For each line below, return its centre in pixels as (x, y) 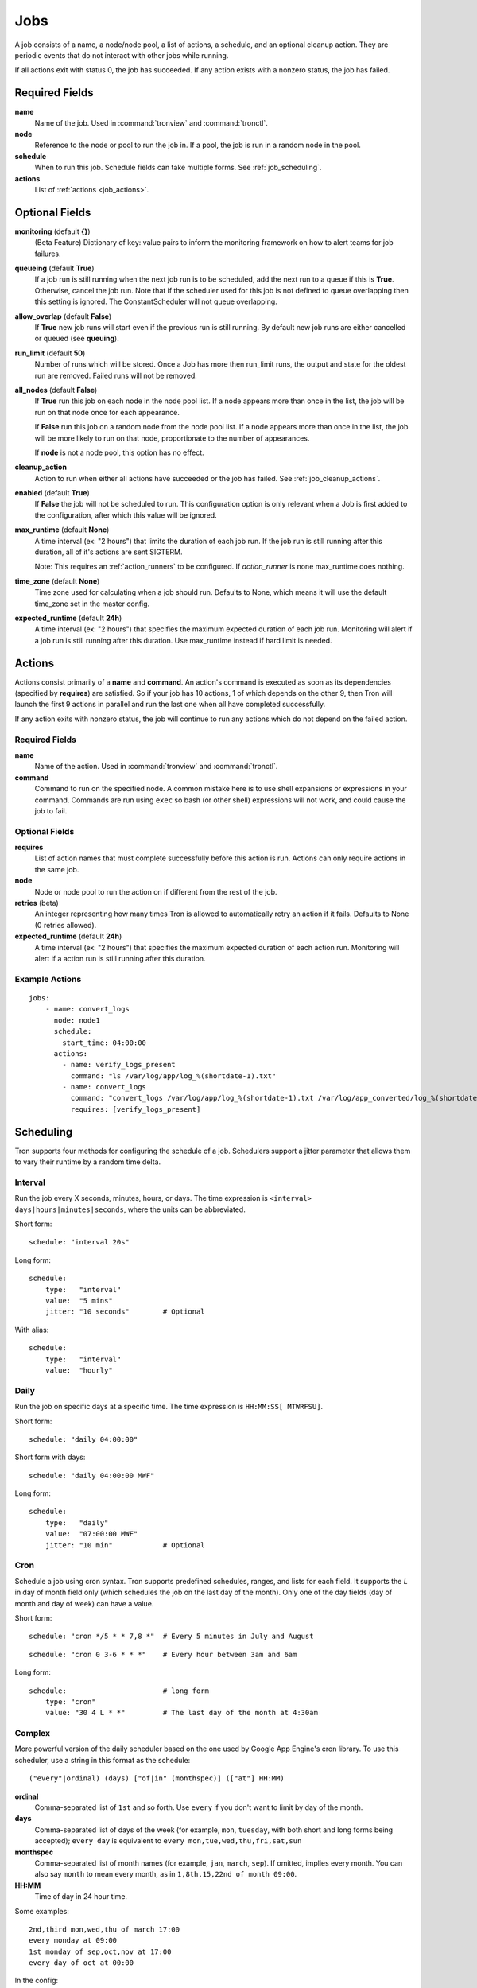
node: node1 (77, 1020)
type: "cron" (70, 1701)
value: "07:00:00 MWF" (91, 1534)
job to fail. (51, 810)
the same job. (57, 869)
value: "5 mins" (79, 1301)
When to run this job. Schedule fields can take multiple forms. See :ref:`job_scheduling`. (178, 168)
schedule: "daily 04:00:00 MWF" (92, 1475)
